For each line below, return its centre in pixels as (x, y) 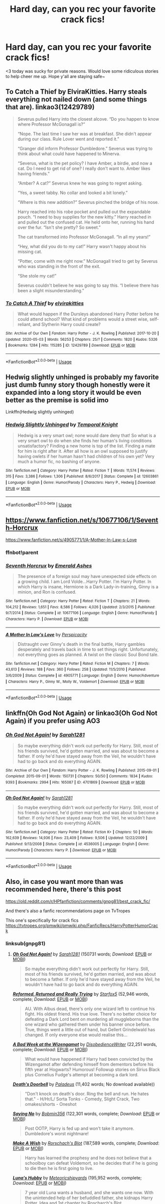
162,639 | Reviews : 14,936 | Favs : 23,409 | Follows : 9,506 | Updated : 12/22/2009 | (76, 838)
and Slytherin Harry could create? (67, 325)
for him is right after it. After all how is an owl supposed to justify (82, 451)
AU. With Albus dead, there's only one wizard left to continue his (90, 1009)
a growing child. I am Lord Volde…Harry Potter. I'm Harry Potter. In (84, 582)
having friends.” (34, 173)
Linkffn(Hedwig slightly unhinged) (40, 412)
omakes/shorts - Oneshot (51, 1104)
